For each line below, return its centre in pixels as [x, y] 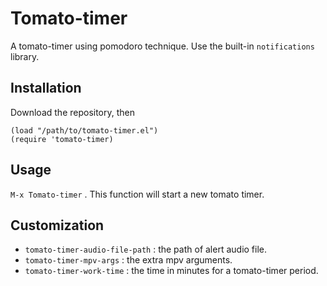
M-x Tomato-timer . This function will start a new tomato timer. [137, 194]
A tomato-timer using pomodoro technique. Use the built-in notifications [162, 46]
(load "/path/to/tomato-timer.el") [84, 130]
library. [25, 56]
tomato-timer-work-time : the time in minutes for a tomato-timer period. [171, 271]
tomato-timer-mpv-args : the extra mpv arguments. [128, 260]
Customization [57, 225]
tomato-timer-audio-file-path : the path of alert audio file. [146, 249]
